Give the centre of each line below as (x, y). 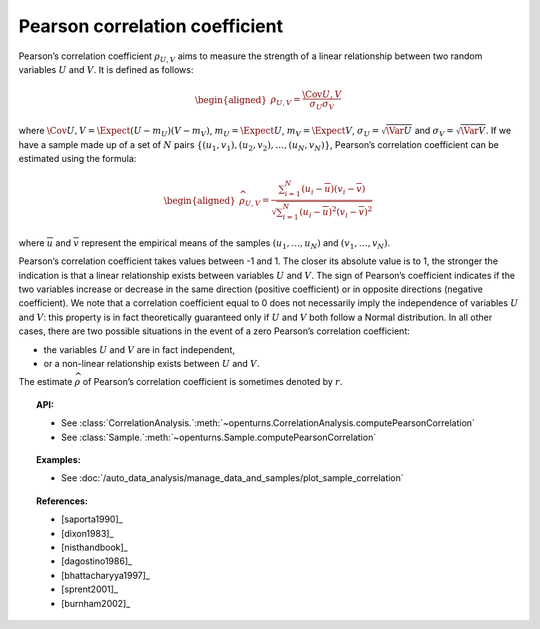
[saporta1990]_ (92, 519)
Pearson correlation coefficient (151, 26)
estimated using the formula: (77, 159)
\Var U (398, 131)
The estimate (45, 382)
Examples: (58, 459)
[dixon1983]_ (87, 533)
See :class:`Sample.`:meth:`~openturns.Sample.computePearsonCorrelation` (219, 437)
